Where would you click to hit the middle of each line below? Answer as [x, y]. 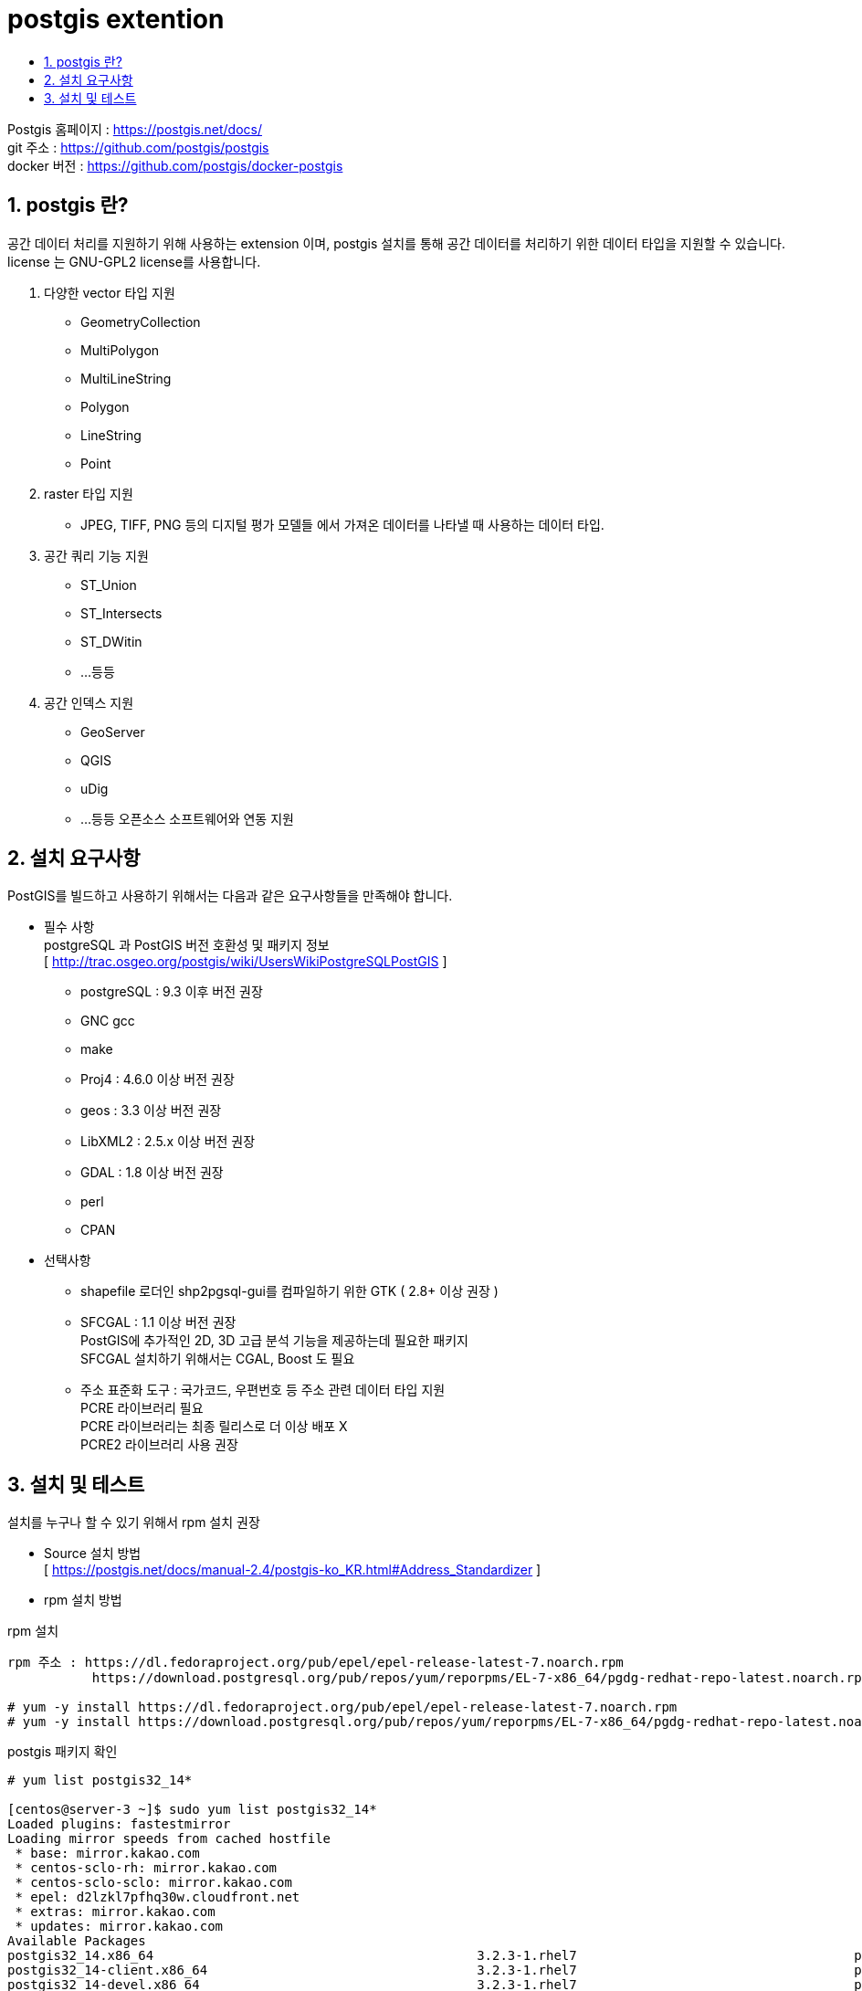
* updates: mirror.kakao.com [119, 1927]
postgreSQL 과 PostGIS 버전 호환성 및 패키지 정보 [187, 945]
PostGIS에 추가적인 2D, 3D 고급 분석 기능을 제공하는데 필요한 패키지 [274, 1341]
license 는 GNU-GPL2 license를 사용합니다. [134, 261]
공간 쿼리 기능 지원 [96, 555]
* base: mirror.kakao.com [107, 1854]
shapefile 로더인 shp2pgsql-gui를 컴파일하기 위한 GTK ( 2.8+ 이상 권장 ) [289, 1291]
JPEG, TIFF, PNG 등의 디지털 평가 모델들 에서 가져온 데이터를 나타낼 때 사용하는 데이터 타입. [342, 524]
